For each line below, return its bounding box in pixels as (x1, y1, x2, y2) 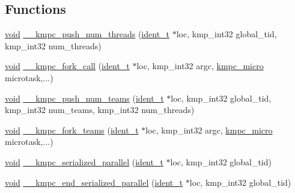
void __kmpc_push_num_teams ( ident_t (5, 91, 164, 104)
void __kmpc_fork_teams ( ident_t (5, 123, 139, 136)
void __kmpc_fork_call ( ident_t (5, 60, 130, 72)
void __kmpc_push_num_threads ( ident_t (5, 28, 170, 40)
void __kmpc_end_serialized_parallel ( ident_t (5, 176, 183, 188)
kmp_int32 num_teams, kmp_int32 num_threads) (5, 103, 195, 116)
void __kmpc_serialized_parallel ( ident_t (5, 155, 163, 168)
